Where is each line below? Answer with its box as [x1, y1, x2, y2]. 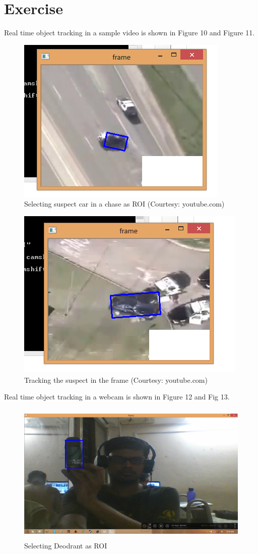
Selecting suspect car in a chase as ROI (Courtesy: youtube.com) [24, 198, 225, 209]
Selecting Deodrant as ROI [24, 540, 107, 551]
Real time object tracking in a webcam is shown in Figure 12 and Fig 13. [4, 391, 230, 402]
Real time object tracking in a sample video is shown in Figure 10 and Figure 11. [4, 27, 255, 38]
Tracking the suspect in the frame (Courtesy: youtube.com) [24, 374, 208, 385]
